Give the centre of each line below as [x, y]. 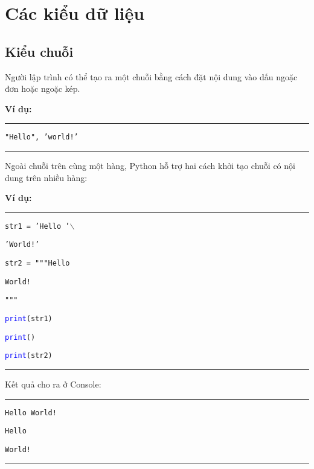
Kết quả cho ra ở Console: [53, 384]
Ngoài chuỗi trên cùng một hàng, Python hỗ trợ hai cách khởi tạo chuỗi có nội [150, 166]
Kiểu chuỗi [39, 51]
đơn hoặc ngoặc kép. [43, 88]
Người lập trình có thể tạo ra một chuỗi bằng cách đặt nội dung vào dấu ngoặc [151, 76]
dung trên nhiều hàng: [46, 177]
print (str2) [29, 356]
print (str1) [29, 319]
